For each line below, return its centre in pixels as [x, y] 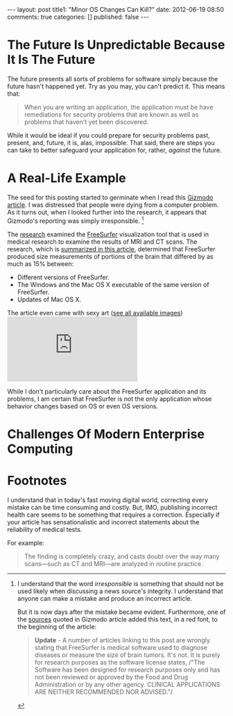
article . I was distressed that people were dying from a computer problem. [113, 205]
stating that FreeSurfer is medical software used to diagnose [121, 647]
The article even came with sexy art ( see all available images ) [95, 313]
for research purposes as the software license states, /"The [120, 662]
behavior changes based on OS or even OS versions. [83, 406]
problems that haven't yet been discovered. [86, 122]
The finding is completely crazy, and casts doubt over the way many [122, 556]
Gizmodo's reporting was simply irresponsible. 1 [76, 220]
